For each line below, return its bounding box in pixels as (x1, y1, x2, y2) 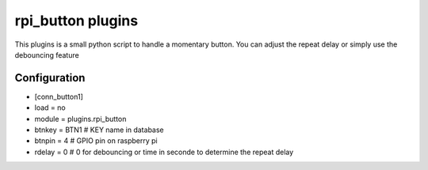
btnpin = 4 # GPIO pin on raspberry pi (34, 136, 158, 145)
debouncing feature (14, 50, 79, 59)
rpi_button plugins (14, 12, 139, 29)
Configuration (14, 71, 86, 85)
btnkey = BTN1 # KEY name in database (34, 125, 164, 134)
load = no (34, 103, 67, 112)
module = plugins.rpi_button (34, 114, 127, 123)
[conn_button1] (34, 92, 83, 101)
